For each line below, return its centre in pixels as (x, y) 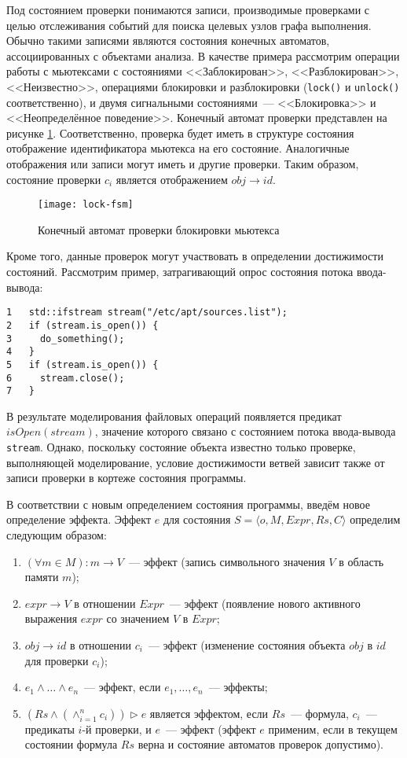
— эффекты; (238, 687)
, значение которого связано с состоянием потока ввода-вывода (245, 431)
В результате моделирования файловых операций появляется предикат (174, 416)
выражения (51, 618)
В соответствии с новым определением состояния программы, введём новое (188, 504)
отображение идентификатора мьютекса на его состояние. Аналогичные (178, 148)
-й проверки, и (117, 729)
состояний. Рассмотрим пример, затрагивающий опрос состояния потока (180, 272)
